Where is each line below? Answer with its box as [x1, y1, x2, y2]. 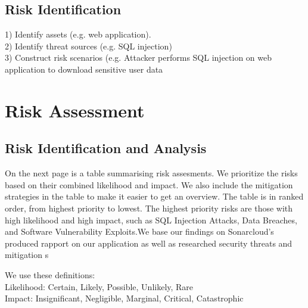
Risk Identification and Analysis [5, 139, 207, 157]
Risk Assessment [5, 98, 145, 122]
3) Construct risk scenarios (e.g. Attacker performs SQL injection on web [5, 51, 272, 64]
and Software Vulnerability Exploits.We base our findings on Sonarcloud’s [5, 225, 274, 238]
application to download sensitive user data [5, 63, 163, 75]
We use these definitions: [5, 268, 95, 281]
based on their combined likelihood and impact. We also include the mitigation [5, 178, 293, 191]
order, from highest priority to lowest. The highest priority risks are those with [5, 201, 293, 214]
